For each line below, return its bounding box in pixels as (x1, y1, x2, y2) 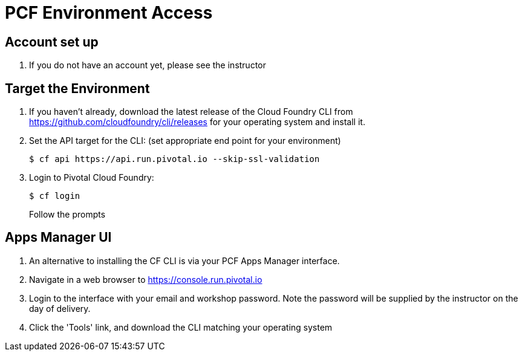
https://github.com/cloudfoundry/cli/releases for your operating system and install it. (29, 117, 366, 128)
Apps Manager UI (5, 230, 112, 245)
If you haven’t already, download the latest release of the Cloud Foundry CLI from (29, 106, 353, 117)
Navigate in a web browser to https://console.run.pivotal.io (29, 274, 262, 285)
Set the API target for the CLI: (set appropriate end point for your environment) (29, 135, 341, 146)
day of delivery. (29, 303, 91, 314)
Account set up (5, 34, 99, 50)
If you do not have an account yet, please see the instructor (29, 60, 267, 71)
